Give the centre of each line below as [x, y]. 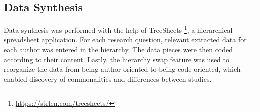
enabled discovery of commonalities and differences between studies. [108, 79]
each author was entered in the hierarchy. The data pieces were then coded [119, 50]
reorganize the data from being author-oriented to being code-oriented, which [122, 69]
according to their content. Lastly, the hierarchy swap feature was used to [117, 59]
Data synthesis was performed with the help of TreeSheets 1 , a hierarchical [118, 29]
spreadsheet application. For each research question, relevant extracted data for [125, 40]
